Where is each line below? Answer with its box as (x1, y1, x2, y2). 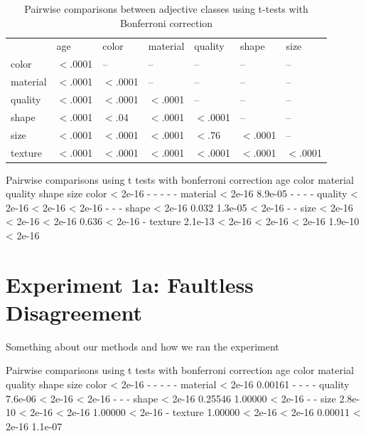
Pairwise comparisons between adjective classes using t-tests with (24, 1, 308, 16)
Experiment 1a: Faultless (6, 269, 254, 299)
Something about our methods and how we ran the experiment (6, 338, 279, 353)
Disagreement (6, 297, 142, 326)
